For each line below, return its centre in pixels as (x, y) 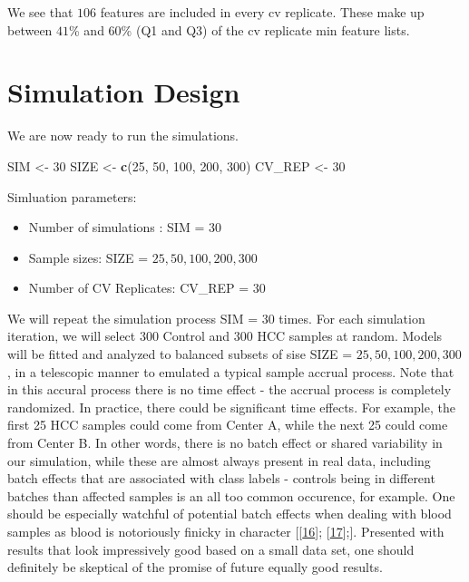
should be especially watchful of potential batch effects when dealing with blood (230, 514)
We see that (40, 12)
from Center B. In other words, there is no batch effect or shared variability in (225, 443)
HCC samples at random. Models (350, 336)
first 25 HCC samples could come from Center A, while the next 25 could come (228, 425)
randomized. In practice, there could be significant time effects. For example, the (231, 407)
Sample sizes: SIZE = (88, 257)
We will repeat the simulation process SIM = (133, 318)
